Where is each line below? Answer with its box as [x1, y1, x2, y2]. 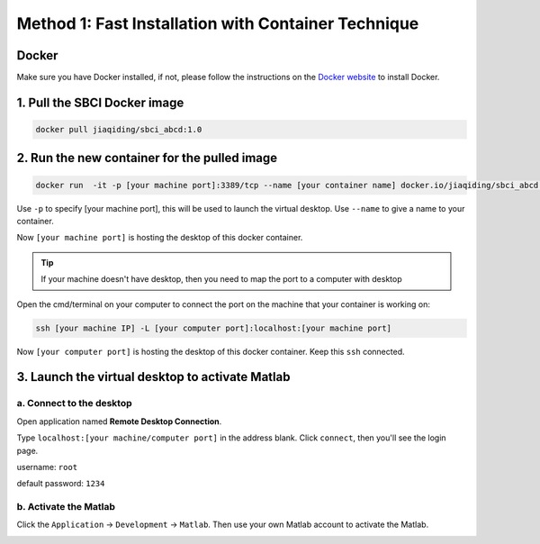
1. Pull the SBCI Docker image [16, 95, 184, 110]
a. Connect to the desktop [16, 397, 132, 410]
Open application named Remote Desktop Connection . [16, 415, 222, 427]
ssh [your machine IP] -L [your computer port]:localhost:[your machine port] [35, 322, 391, 333]
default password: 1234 [16, 478, 105, 489]
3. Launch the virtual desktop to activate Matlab [16, 369, 291, 385]
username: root [16, 461, 78, 472]
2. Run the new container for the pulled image [16, 150, 278, 166]
